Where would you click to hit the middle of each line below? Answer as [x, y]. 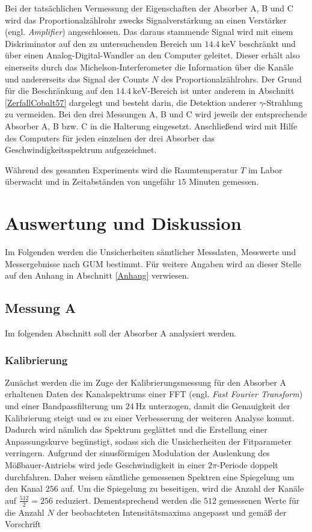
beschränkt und [267, 43]
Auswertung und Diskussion [123, 223]
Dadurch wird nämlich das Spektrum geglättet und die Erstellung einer [136, 429]
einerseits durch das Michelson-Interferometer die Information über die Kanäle [149, 66]
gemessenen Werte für [259, 500]
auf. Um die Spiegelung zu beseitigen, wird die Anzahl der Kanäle [182, 488]
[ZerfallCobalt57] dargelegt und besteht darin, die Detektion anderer [131, 102]
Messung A [41, 308]
